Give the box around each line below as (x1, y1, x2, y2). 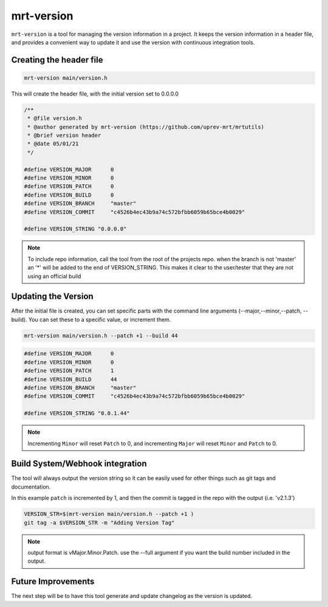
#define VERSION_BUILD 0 (24, 192, 114, 198)
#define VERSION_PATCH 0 (24, 183, 114, 190)
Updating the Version (11, 291, 94, 302)
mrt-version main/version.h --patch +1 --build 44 (24, 332, 179, 339)
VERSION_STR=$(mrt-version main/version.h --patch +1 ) (24, 511, 194, 518)
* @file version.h (27, 115, 82, 122)
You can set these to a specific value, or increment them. (28, 316, 171, 323)
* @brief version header (27, 132, 101, 139)
